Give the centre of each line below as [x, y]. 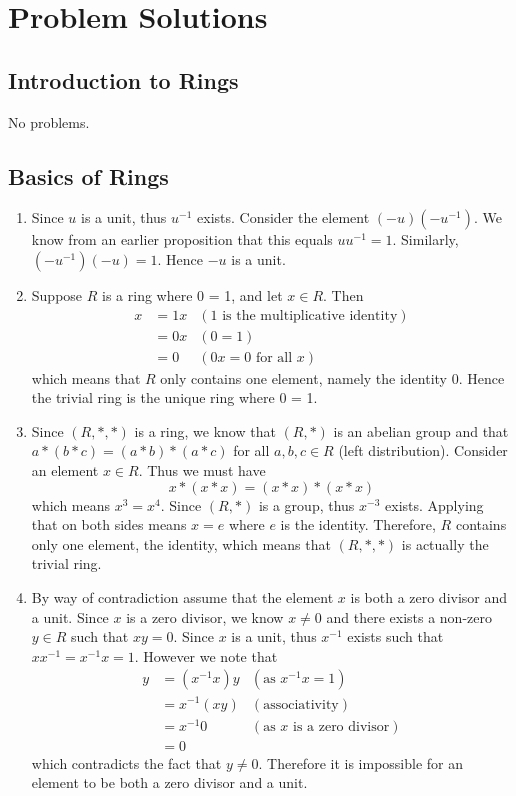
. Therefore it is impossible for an [361, 762]
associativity [301, 704]
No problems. [49, 121]
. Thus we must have [202, 470]
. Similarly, [425, 239]
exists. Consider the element [283, 217]
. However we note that [206, 655]
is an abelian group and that [421, 430]
